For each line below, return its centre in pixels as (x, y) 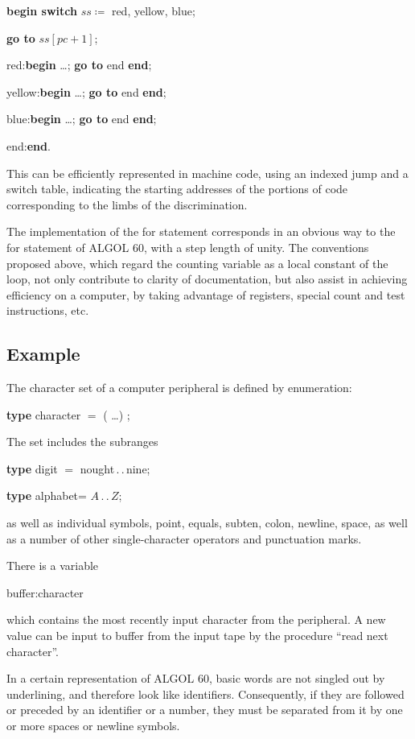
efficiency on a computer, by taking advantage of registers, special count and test (206, 294)
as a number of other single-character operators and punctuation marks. (184, 538)
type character (44, 414)
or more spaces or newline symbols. (93, 726)
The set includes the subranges (82, 442)
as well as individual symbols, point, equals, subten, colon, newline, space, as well (207, 523)
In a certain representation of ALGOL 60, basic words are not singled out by (196, 678)
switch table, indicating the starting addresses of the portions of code (177, 189)
